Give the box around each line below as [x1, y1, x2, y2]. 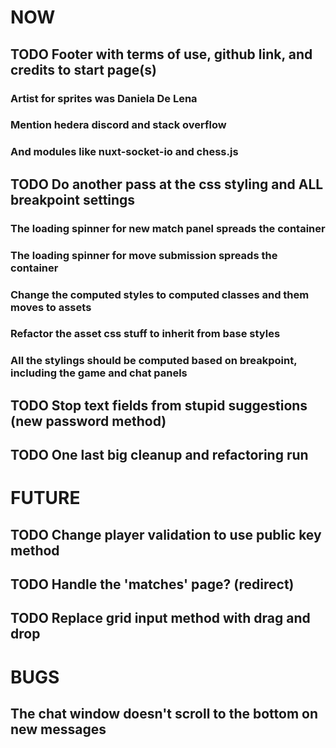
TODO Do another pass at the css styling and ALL [10, 176, 324, 193]
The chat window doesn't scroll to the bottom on [10, 706, 318, 723]
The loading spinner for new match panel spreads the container [10, 221, 326, 235]
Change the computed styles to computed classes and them [10, 287, 310, 301]
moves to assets [10, 300, 92, 314]
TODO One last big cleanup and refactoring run [10, 447, 309, 464]
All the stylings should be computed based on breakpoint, [10, 354, 298, 368]
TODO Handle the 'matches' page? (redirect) [10, 576, 295, 593]
